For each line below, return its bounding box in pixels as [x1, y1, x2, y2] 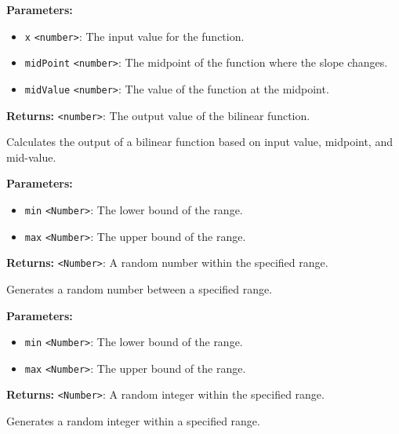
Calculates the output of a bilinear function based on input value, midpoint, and [6, 133, 393, 150]
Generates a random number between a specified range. [6, 280, 273, 297]
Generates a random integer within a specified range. [6, 413, 260, 429]
